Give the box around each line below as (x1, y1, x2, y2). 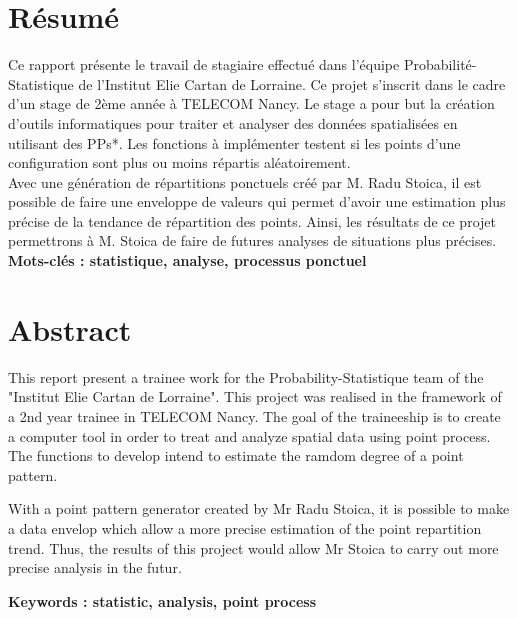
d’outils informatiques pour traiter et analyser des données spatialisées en (8, 112, 458, 133)
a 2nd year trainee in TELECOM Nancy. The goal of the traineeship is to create (8, 405, 501, 426)
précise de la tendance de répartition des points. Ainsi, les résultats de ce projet (8, 210, 496, 231)
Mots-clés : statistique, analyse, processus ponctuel (8, 250, 367, 271)
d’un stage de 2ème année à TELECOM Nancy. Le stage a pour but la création (8, 93, 495, 114)
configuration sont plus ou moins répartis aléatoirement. (8, 152, 351, 173)
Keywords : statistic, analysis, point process (8, 590, 316, 611)
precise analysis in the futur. (8, 557, 182, 578)
